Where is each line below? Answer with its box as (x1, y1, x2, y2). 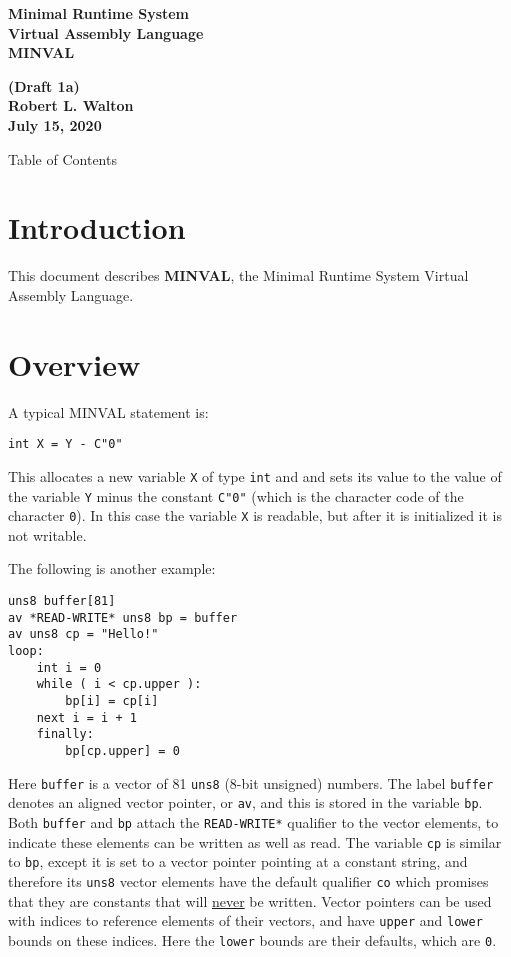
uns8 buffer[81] (8, 594, 116, 608)
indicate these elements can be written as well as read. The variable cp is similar (8, 831, 502, 852)
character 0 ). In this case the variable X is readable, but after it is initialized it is (8, 505, 503, 526)
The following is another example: (8, 558, 216, 579)
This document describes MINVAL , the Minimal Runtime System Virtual (8, 265, 469, 286)
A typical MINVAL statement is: (8, 401, 209, 422)
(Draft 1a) (8, 75, 80, 96)
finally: (36, 727, 94, 742)
